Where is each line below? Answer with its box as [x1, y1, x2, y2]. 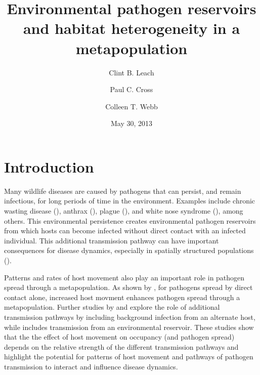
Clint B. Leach [109, 67, 154, 77]
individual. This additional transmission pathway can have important [4, 235, 219, 245]
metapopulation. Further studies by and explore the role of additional [4, 302, 220, 312]
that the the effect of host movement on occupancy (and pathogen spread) [4, 331, 235, 342]
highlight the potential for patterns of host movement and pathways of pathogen [4, 351, 253, 362]
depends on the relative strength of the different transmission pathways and [4, 341, 239, 352]
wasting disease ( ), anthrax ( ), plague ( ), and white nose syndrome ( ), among [4, 205, 243, 216]
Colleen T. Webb [105, 101, 158, 111]
